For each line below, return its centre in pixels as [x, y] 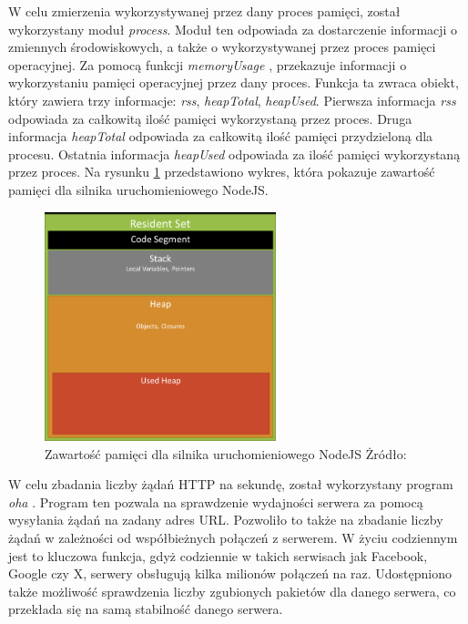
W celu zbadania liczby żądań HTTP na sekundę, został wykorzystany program [231, 484]
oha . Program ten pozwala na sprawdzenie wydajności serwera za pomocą [216, 501]
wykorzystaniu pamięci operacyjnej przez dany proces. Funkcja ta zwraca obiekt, [234, 82]
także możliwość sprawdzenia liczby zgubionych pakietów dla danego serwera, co [232, 591]
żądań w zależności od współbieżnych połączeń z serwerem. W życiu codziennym [233, 537]
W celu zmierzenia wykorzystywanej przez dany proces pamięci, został [204, 11]
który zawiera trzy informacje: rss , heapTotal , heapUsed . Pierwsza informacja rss [232, 100]
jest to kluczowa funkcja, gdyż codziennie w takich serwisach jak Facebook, [218, 555]
